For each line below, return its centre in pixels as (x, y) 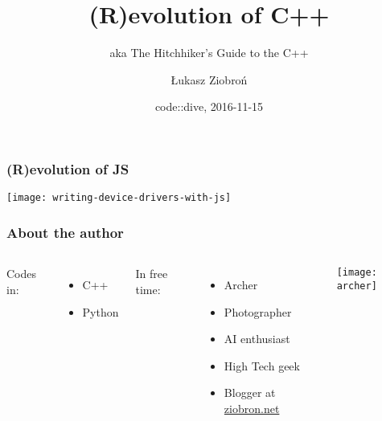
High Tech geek (262, 365)
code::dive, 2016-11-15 (209, 106)
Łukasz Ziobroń (209, 79)
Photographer (258, 311)
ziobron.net (252, 409)
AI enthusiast (257, 339)
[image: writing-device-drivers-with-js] (119, 198)
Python (101, 311)
